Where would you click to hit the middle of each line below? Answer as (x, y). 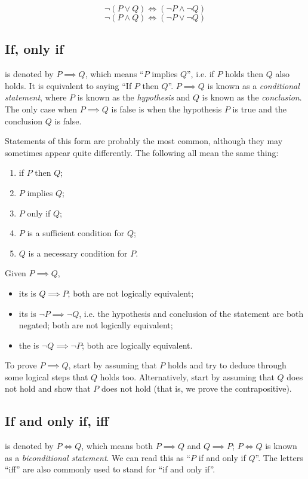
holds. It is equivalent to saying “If (68, 85)
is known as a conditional (253, 85)
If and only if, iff (57, 421)
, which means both (117, 446)
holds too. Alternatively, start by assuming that (187, 376)
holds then (244, 74)
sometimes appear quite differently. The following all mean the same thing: (142, 152)
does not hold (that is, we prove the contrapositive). (196, 388)
